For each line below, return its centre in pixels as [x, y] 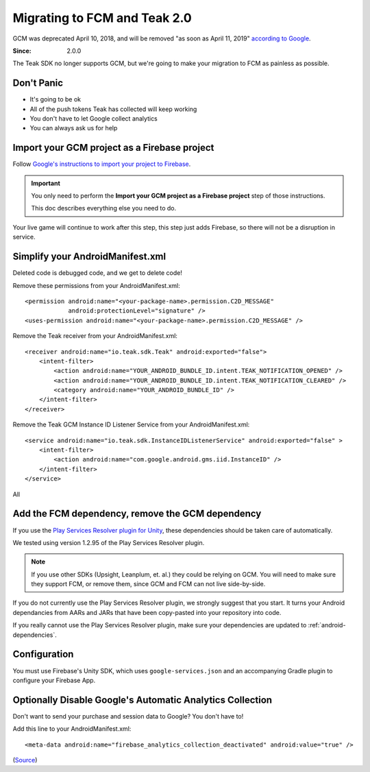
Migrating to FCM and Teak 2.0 [102, 18]
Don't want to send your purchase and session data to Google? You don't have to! [128, 716]
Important [46, 183]
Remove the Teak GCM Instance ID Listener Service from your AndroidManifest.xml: [131, 424]
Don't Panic [38, 83]
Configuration [43, 654]
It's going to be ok [56, 99]
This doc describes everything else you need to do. [104, 208]
